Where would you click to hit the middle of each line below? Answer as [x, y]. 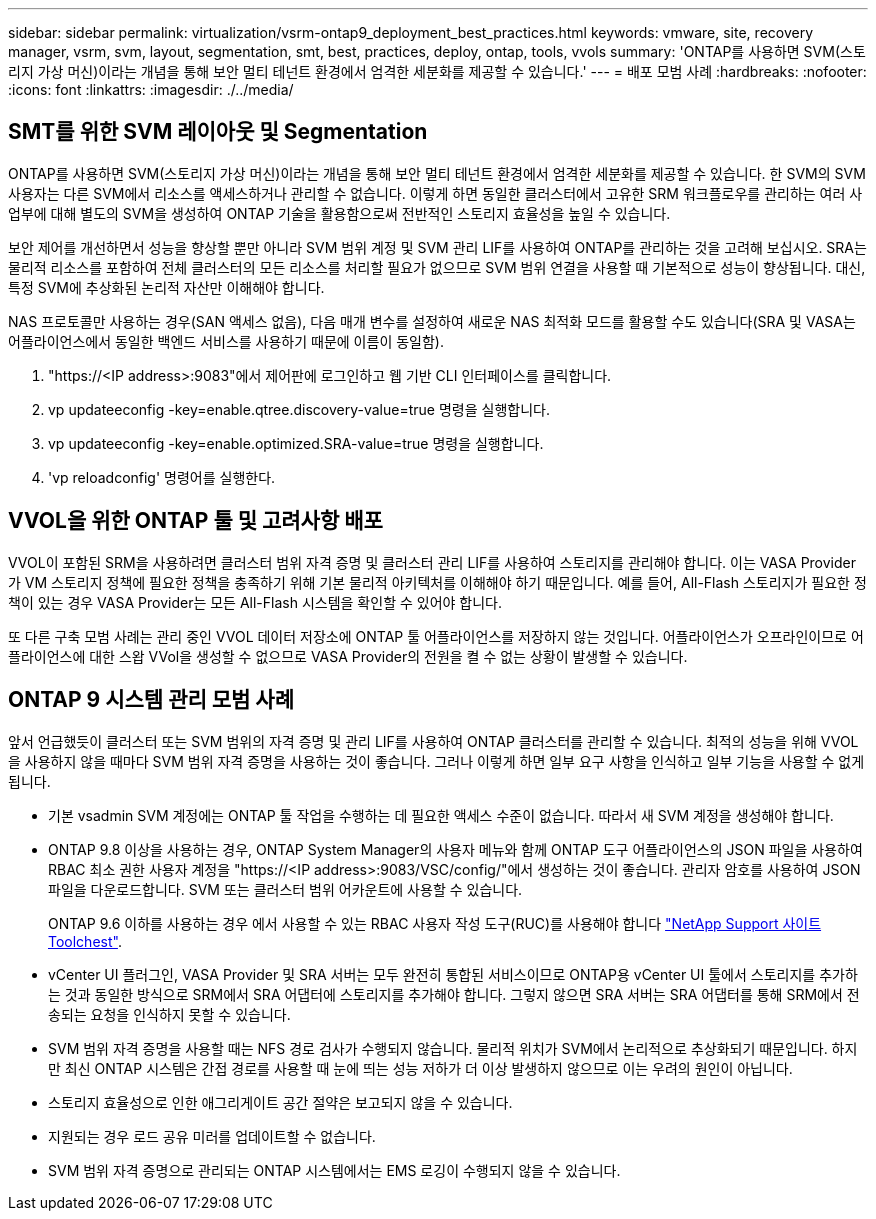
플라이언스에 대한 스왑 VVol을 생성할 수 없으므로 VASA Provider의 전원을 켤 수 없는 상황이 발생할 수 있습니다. [348, 656]
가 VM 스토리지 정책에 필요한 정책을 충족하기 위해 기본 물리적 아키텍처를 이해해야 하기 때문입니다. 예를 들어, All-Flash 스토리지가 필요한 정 [437, 582]
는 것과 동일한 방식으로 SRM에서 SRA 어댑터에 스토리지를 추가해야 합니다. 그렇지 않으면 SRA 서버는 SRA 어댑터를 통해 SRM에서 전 [454, 994]
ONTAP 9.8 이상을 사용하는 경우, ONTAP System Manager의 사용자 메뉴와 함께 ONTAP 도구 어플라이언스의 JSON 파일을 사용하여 [455, 849]
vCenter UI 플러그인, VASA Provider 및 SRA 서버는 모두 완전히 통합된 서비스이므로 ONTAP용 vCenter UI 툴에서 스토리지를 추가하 [453, 974]
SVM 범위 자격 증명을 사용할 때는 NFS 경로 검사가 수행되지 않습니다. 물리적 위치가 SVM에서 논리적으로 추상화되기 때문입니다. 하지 [453, 1048]
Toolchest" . [85, 941]
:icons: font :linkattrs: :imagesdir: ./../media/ [151, 89]
